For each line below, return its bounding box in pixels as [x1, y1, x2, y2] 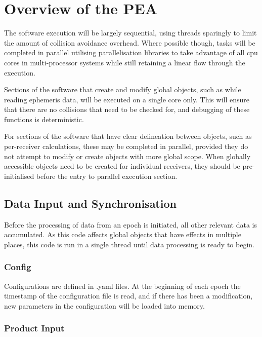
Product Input [4, 322, 65, 334]
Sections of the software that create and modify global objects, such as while [4, 84, 241, 95]
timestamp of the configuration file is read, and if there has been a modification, [4, 290, 253, 301]
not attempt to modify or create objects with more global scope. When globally [4, 151, 251, 161]
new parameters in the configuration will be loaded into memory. [4, 300, 205, 311]
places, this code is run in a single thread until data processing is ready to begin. [4, 239, 254, 249]
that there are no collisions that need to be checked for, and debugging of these [4, 104, 250, 115]
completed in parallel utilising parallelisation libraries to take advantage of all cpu [4, 47, 258, 58]
